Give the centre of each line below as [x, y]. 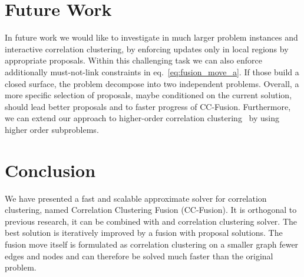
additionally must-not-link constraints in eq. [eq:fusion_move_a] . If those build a [152, 71]
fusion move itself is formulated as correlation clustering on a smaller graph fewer [152, 244]
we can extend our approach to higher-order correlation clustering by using [142, 118]
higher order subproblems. [52, 129]
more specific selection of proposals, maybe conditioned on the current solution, [148, 95]
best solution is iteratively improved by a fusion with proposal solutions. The [144, 233]
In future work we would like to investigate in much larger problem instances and [151, 37]
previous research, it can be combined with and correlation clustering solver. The [151, 221]
